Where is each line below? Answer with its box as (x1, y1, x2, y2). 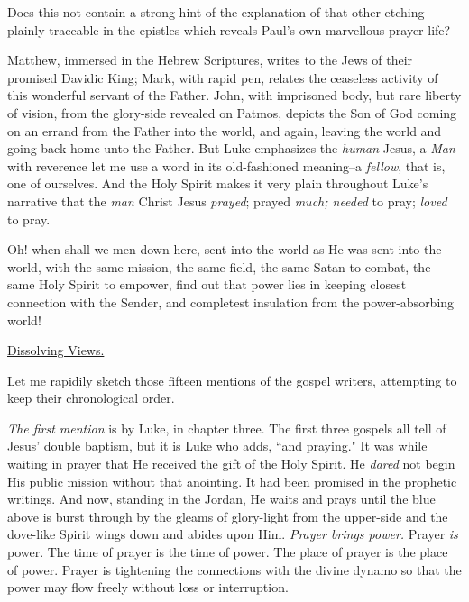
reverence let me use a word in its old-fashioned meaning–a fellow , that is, (35, 156, 446, 175)
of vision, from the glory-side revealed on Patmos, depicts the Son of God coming (7, 103, 457, 122)
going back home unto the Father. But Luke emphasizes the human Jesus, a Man (7, 139, 455, 158)
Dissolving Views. (7, 341, 105, 360)
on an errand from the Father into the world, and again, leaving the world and (7, 121, 442, 140)
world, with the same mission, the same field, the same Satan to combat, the (7, 257, 431, 276)
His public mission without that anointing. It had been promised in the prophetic (7, 471, 457, 490)
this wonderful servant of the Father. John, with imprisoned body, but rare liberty (7, 86, 462, 105)
